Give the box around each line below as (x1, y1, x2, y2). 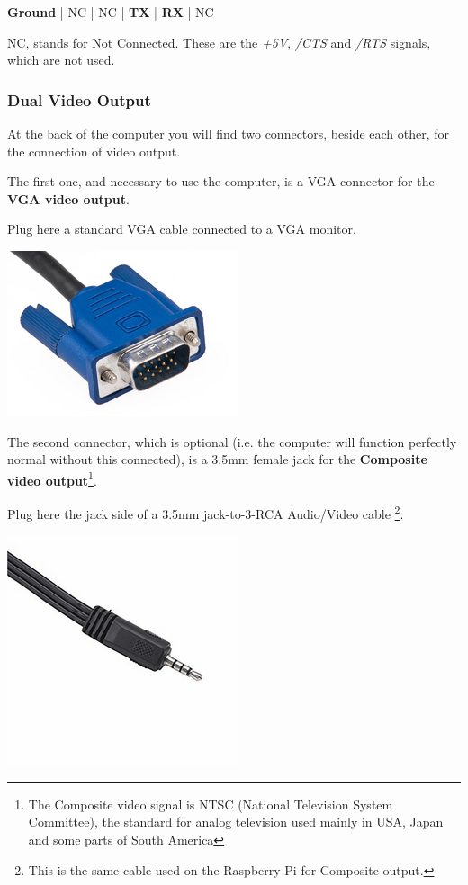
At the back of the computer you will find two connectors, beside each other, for (7, 124, 450, 142)
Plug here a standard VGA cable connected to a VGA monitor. (7, 219, 356, 238)
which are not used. (7, 50, 115, 69)
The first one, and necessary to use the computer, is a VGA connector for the (7, 172, 435, 191)
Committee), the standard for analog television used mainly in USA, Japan (28, 812, 444, 831)
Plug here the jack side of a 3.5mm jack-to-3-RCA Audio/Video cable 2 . (7, 502, 404, 523)
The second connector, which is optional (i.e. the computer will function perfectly (7, 432, 457, 451)
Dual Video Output (7, 88, 151, 111)
